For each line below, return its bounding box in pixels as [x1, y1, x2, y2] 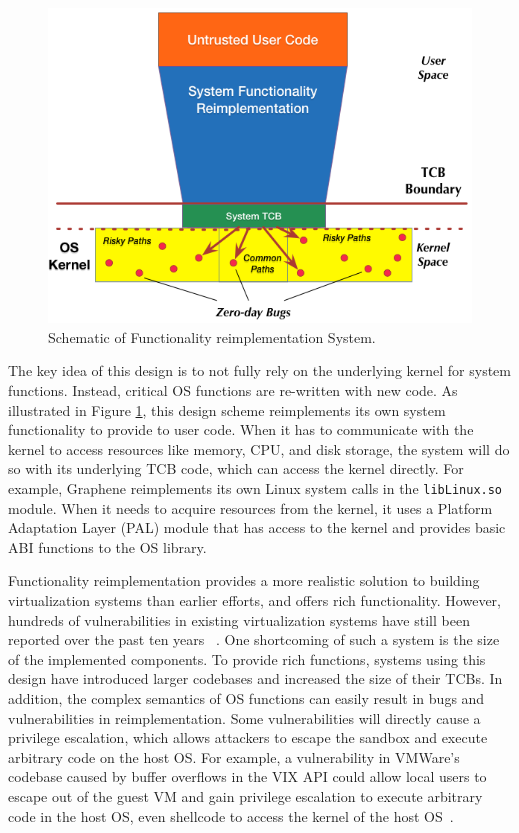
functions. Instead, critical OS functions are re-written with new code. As [8, 379, 458, 400]
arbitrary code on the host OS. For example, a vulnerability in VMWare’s [8, 746, 460, 767]
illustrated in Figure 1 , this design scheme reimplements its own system [8, 399, 446, 420]
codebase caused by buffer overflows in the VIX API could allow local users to [8, 766, 487, 787]
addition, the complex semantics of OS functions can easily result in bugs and [8, 687, 485, 708]
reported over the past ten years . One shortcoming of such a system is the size [8, 629, 500, 650]
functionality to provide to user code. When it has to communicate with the [8, 419, 474, 440]
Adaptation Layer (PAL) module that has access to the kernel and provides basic [8, 517, 506, 538]
